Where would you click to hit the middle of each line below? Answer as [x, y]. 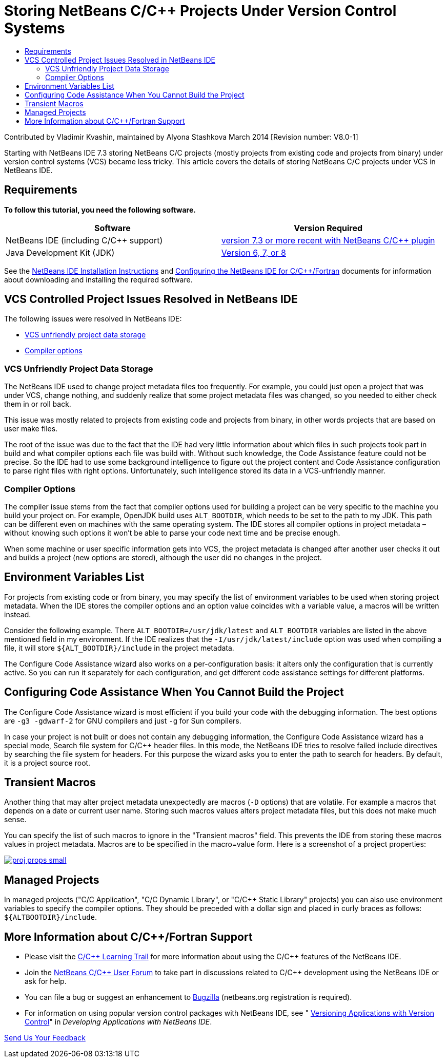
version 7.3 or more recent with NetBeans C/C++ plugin [328, 240]
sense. [15, 820]
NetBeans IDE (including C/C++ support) [84, 240]
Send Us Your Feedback [45, 1038]
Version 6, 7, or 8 [253, 252]
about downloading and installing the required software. [98, 279]
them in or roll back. [38, 404]
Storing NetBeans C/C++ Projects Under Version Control [200, 11]
